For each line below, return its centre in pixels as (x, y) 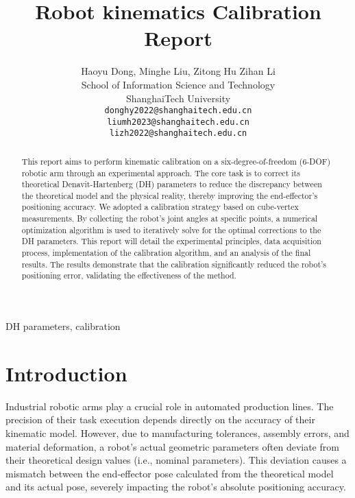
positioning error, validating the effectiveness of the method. (129, 275)
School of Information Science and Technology (178, 84)
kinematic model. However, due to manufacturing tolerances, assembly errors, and (177, 432)
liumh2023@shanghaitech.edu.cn (178, 122)
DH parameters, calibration (63, 326)
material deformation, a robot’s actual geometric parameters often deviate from (172, 446)
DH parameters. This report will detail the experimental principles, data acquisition (171, 241)
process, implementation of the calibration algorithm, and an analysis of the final (166, 253)
